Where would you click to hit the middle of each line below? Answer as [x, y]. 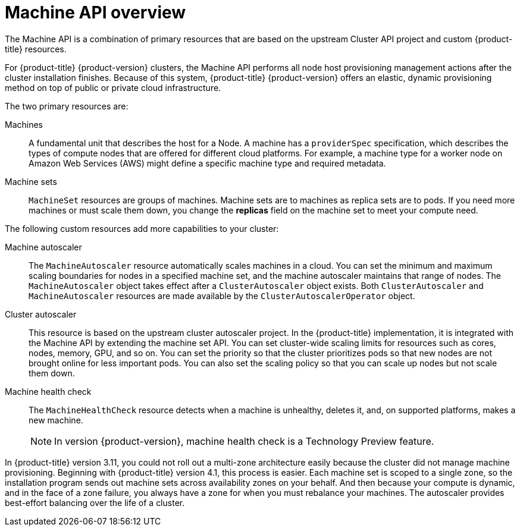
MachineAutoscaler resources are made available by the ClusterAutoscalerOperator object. [222, 296]
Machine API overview [95, 12]
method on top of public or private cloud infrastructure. [113, 87]
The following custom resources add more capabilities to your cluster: [142, 228]
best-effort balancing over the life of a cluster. [95, 502]
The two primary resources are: [67, 106]
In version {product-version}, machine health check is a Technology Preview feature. [244, 441]
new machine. [56, 420]
